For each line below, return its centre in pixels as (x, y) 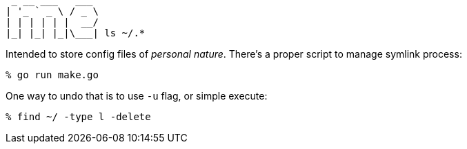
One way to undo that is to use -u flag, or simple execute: (137, 96)
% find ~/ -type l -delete (78, 117)
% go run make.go (52, 75)
